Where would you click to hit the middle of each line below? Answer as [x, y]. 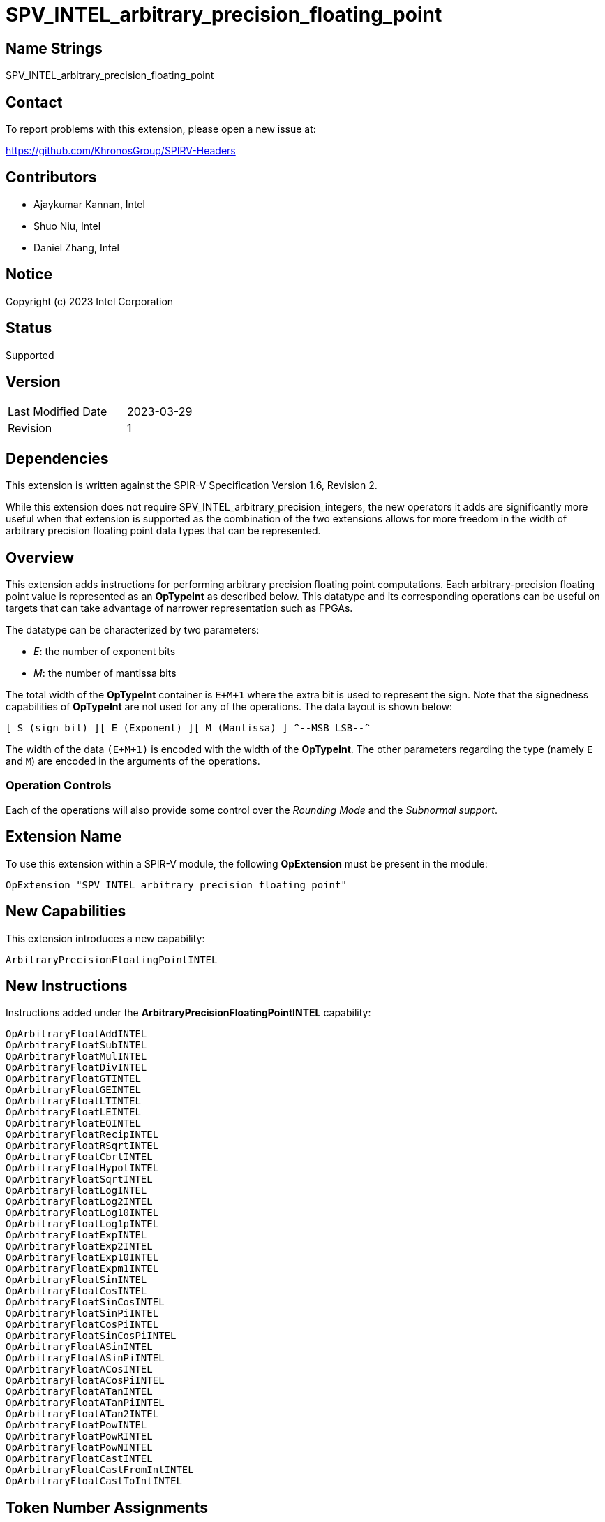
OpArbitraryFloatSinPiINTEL [82, 1314]
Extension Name [64, 837]
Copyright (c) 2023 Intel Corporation [90, 301]
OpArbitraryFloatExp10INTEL [82, 1258]
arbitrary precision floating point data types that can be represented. [163, 531]
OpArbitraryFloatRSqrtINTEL [82, 1146]
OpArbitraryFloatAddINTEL [76, 1034]
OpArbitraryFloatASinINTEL [79, 1347]
